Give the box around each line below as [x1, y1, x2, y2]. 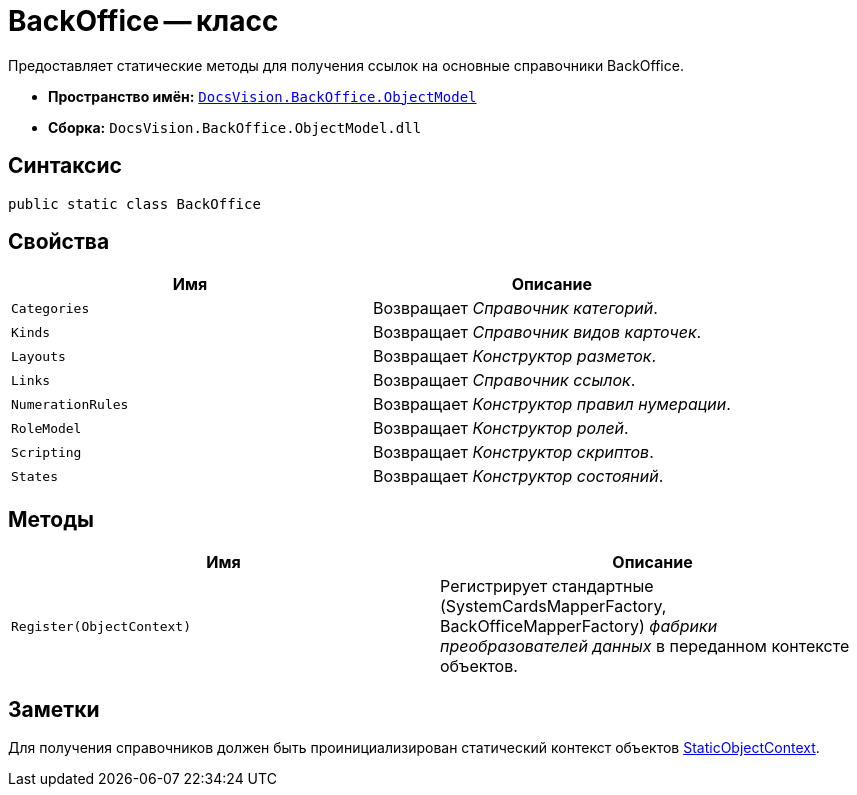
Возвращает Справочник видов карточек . [372, 322, 702, 343]
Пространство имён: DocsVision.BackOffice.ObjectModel [48, 87, 477, 105]
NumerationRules [11, 396, 129, 412]
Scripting [11, 444, 82, 460]
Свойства [8, 229, 110, 255]
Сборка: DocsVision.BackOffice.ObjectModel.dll [48, 118, 422, 136]
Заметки [8, 696, 100, 722]
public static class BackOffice [8, 195, 261, 212]
